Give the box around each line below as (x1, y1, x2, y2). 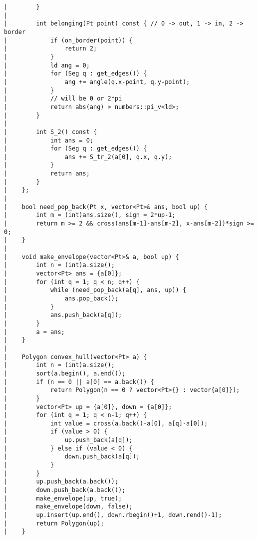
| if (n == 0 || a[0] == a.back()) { (4, 378, 154, 385)
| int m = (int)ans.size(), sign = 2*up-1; (4, 211, 176, 219)
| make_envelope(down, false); (4, 503, 133, 510)
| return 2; (4, 45, 97, 52)
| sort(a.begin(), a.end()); (4, 369, 126, 377)
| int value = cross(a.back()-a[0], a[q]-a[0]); (4, 419, 208, 427)
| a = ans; (4, 328, 65, 335)
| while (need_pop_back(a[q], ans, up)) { (4, 286, 187, 294)
